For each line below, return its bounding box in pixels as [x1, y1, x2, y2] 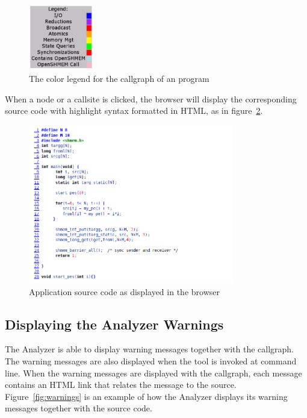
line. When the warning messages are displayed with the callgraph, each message [5, 366, 302, 379]
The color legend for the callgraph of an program [29, 72, 209, 84]
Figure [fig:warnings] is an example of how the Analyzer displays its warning [5, 390, 288, 402]
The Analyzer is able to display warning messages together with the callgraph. [5, 343, 294, 355]
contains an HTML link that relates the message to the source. [5, 378, 237, 391]
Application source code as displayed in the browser [29, 285, 220, 298]
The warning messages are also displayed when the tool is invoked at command [5, 355, 297, 367]
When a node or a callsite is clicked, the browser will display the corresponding [5, 92, 297, 105]
